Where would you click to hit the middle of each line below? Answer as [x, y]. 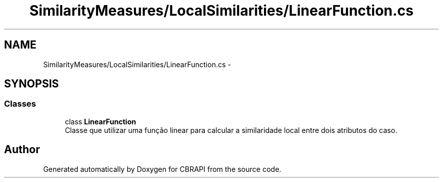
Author [22, 150]
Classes [20, 104]
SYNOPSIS [32, 84]
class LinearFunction [100, 121]
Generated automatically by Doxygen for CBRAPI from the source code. [162, 169]
